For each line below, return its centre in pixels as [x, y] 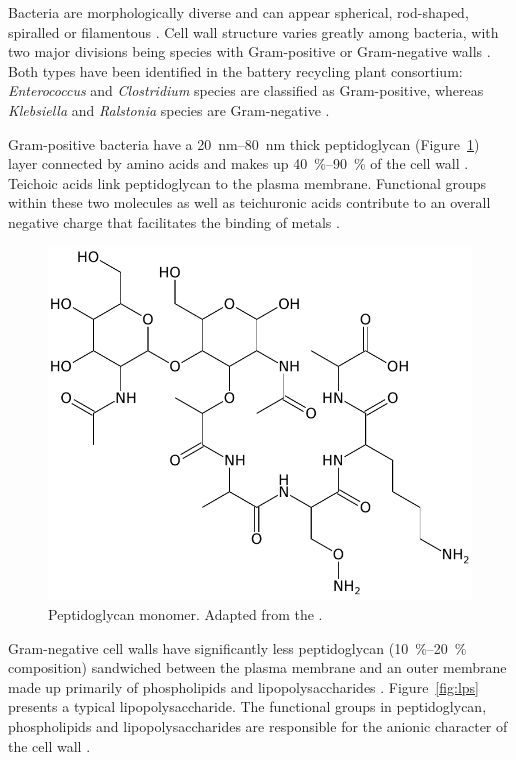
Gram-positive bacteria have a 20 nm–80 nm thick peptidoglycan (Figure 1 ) [244, 143]
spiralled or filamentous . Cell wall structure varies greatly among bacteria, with [253, 31]
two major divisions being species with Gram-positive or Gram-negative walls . [249, 51]
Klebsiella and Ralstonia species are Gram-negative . [169, 109]
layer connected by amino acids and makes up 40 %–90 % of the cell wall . [238, 163]
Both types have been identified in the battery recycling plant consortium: [235, 70]
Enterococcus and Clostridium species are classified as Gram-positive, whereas [246, 90]
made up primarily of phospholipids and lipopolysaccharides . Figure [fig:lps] [244, 686]
